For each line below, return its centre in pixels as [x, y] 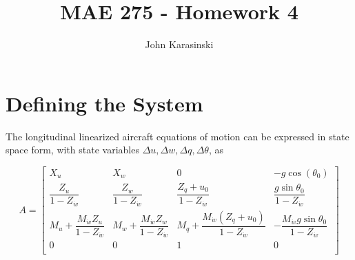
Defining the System [104, 103]
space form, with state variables [72, 150]
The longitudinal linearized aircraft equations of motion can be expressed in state [177, 136]
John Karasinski [179, 44]
